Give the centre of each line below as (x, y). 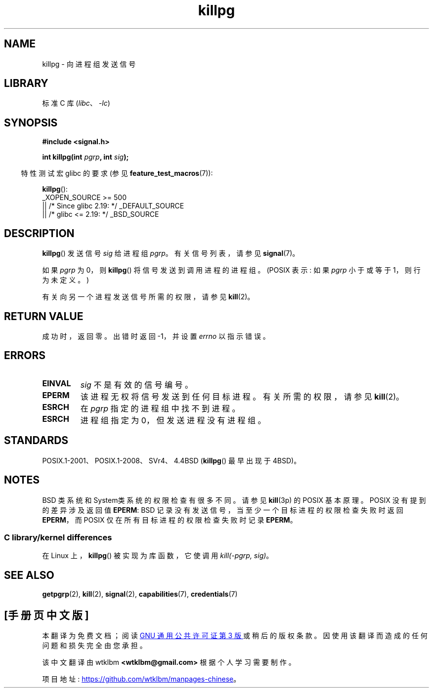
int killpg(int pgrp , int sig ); (86, 157)
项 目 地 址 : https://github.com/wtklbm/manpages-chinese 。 (141, 679)
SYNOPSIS (31, 122)
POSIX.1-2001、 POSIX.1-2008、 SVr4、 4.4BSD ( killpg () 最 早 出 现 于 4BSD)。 (172, 460)
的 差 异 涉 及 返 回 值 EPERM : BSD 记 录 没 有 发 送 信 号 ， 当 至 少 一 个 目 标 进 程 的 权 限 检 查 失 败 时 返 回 (223, 510)
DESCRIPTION (39, 233)
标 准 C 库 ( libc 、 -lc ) (76, 103)
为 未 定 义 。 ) (66, 280)
